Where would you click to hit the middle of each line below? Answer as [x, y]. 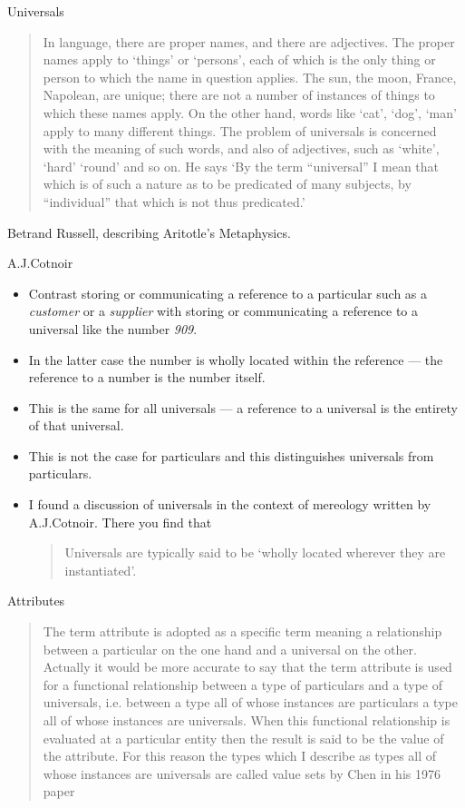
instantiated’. [101, 570]
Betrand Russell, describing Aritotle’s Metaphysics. [149, 232]
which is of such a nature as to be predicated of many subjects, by [227, 184]
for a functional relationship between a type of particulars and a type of [242, 684]
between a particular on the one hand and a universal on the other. [230, 649]
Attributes [36, 601]
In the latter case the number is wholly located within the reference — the [236, 359]
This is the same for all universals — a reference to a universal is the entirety [243, 407]
